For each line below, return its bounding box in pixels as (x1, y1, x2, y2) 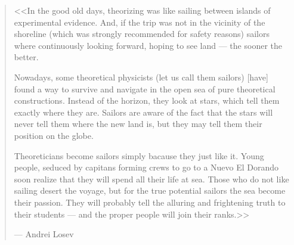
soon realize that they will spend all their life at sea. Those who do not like (14, 172, 289, 185)
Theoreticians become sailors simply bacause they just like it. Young (14, 149, 264, 162)
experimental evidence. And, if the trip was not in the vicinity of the (14, 15, 265, 28)
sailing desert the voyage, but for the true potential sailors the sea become (14, 184, 286, 197)
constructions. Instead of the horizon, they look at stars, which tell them (14, 94, 280, 107)
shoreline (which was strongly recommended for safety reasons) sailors (14, 27, 270, 40)
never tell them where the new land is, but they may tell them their (14, 117, 262, 130)
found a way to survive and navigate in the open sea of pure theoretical (14, 82, 276, 95)
